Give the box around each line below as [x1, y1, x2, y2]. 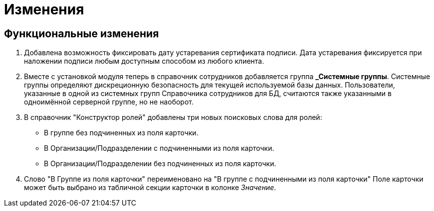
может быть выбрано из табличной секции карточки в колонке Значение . [24, 183, 276, 192]
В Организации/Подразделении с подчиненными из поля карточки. [44, 144, 274, 153]
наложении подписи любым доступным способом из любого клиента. [24, 57, 264, 66]
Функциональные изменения [4, 27, 159, 40]
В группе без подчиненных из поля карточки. [44, 128, 199, 137]
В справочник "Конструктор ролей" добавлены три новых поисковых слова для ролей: [24, 113, 322, 122]
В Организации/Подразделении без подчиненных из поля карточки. [44, 159, 276, 168]
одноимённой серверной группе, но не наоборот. [24, 98, 194, 106]
